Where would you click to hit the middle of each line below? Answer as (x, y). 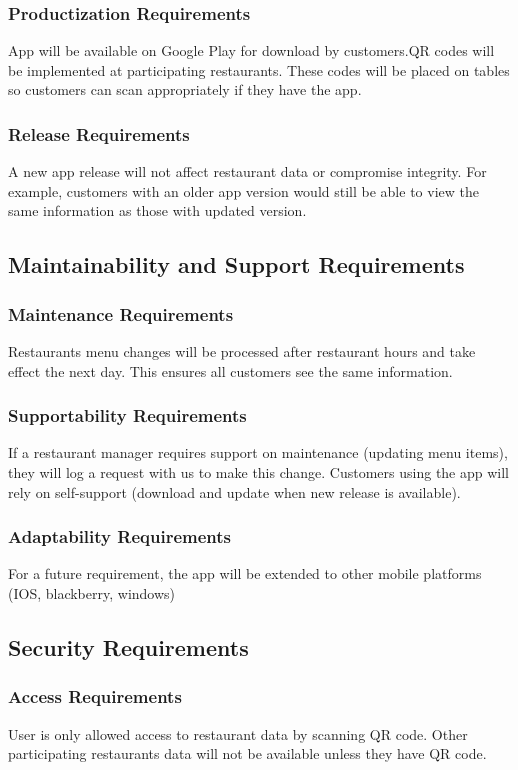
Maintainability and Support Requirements (236, 264)
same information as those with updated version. (157, 210)
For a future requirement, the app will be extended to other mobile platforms (245, 573)
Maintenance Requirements (121, 313)
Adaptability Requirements (119, 536)
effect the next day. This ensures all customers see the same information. (230, 370)
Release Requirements (99, 133)
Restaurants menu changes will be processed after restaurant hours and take (242, 351)
